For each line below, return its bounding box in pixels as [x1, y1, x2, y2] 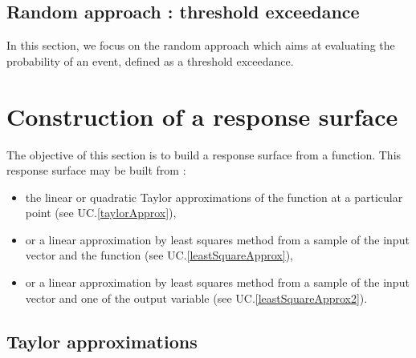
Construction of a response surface [6, 99, 398, 132]
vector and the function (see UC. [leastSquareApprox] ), [25, 247, 293, 263]
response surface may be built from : [6, 162, 186, 179]
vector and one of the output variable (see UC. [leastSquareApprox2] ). [25, 289, 368, 306]
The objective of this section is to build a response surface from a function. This [6, 146, 402, 163]
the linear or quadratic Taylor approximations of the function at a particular [25, 188, 403, 205]
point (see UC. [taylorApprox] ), [25, 204, 177, 221]
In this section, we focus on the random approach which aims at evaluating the [6, 37, 395, 54]
